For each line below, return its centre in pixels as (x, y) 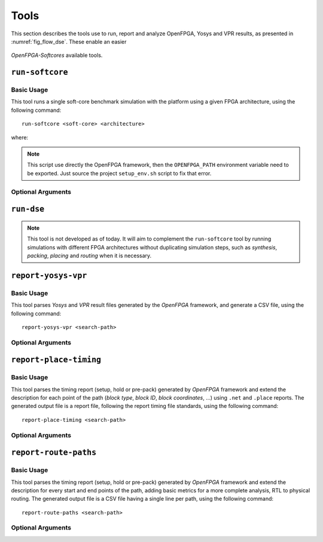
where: (20, 137)
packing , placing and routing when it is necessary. (89, 255)
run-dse (28, 209)
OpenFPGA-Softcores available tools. (57, 55)
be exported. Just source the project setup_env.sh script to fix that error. (119, 173)
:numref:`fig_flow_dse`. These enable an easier (69, 41)
